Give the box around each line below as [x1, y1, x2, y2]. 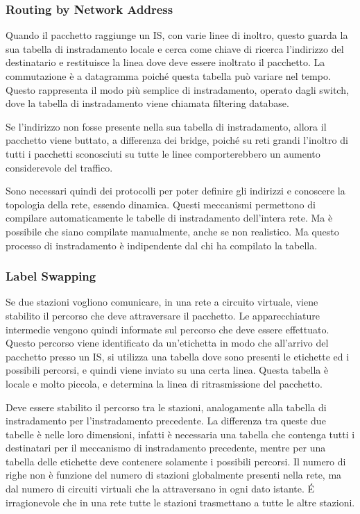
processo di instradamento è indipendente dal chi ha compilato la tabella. [6, 238, 318, 252]
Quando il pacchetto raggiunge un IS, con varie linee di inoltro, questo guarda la [6, 28, 348, 42]
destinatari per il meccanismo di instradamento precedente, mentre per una [6, 440, 326, 455]
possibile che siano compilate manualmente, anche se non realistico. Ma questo [6, 224, 339, 238]
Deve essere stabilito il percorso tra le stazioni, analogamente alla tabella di [6, 399, 327, 414]
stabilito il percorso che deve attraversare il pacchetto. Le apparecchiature [6, 308, 320, 322]
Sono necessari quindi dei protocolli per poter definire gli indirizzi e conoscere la [6, 183, 345, 198]
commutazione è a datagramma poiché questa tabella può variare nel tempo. [6, 69, 331, 83]
